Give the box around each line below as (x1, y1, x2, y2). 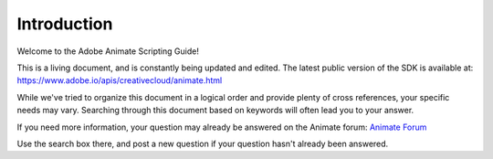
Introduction (16, 14, 113, 34)
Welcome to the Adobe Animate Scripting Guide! (16, 46, 200, 57)
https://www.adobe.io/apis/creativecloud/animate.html (16, 75, 223, 86)
